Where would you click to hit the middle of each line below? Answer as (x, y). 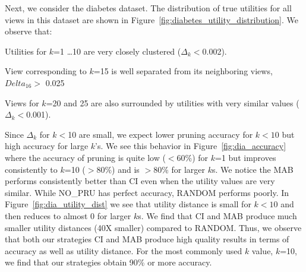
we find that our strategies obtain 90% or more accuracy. (108, 262)
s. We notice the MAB (253, 169)
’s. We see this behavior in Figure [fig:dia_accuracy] (191, 146)
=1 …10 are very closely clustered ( (117, 51)
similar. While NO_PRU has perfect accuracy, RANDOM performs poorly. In (147, 192)
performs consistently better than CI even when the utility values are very (140, 181)
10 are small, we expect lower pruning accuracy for (160, 134)
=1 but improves (246, 157)
